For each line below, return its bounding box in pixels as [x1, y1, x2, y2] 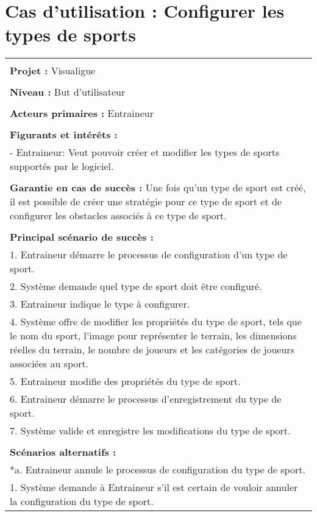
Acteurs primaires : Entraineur [10, 106, 154, 121]
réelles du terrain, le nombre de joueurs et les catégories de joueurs [10, 342, 294, 357]
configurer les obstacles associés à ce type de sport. [10, 208, 227, 223]
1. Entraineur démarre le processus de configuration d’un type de [10, 247, 288, 262]
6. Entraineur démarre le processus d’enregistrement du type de [10, 392, 282, 406]
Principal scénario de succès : [10, 230, 154, 244]
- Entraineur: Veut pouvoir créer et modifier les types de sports [10, 145, 280, 160]
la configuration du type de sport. [10, 494, 154, 509]
